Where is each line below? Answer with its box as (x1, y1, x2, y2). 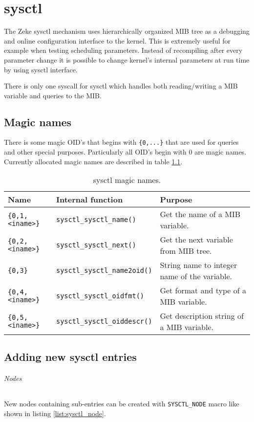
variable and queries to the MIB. (4, 90, 102, 100)
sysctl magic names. (93, 174, 161, 186)
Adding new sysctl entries (4, 349, 137, 364)
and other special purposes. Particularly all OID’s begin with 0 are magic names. (4, 147, 247, 157)
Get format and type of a (160, 285, 246, 296)
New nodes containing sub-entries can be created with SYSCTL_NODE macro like (4, 398, 239, 408)
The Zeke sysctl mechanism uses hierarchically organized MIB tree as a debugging (4, 26, 250, 36)
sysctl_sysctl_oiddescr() (56, 317, 152, 326)
